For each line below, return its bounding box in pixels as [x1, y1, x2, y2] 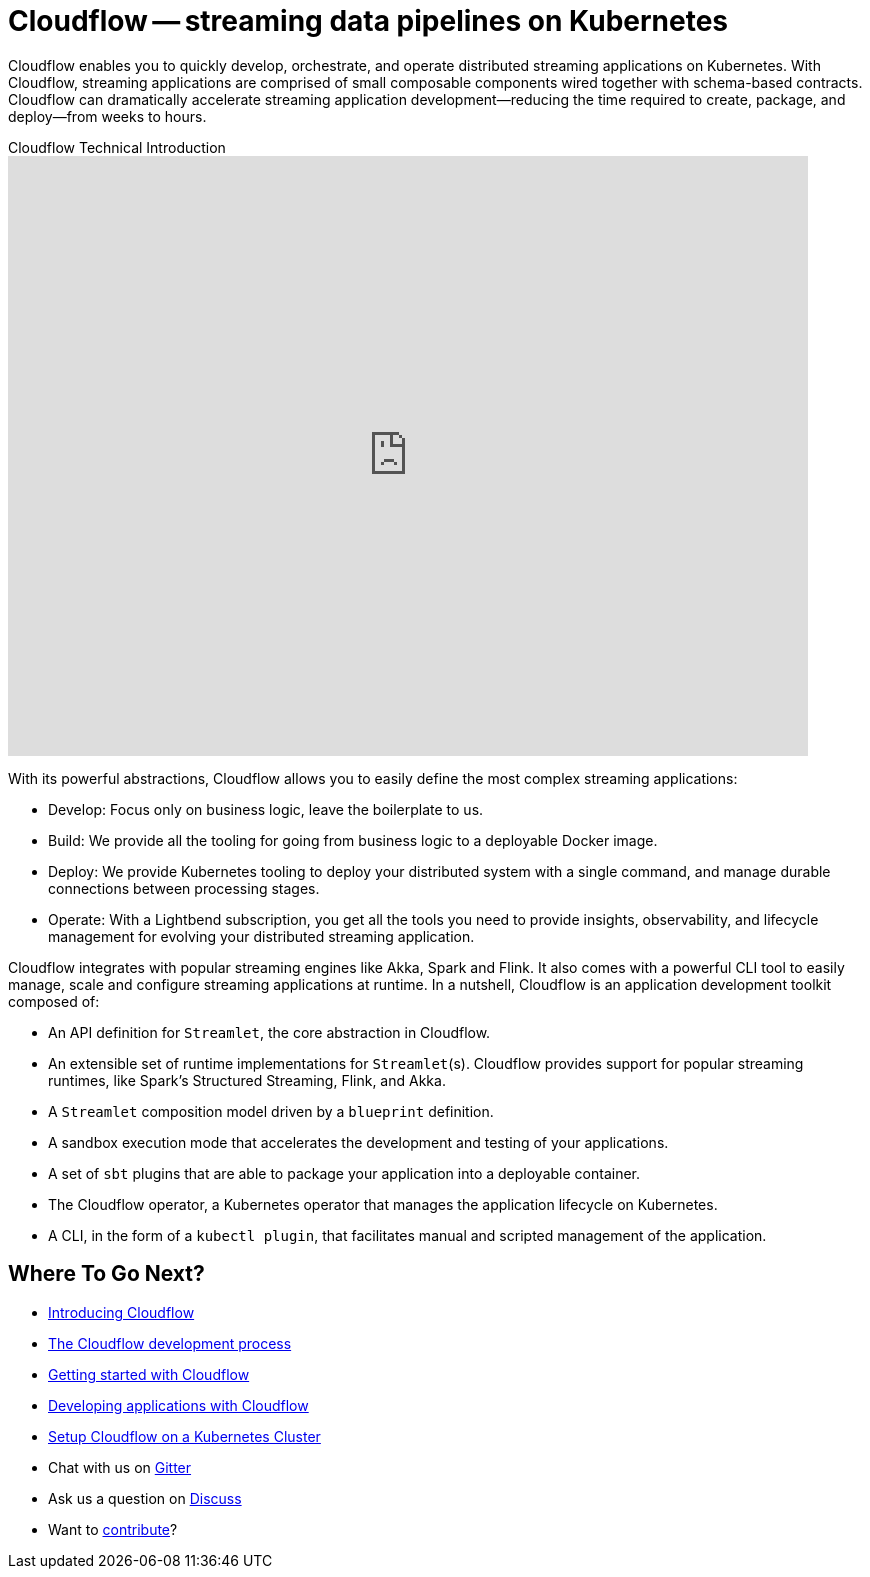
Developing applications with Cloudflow [48, 1396, 309, 1414]
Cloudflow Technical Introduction [8, 138, 226, 156]
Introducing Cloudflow [48, 1303, 195, 1321]
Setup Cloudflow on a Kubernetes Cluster [48, 1427, 321, 1445]
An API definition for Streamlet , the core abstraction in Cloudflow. [48, 1023, 491, 1041]
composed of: [8, 992, 100, 1010]
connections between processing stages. [48, 879, 320, 897]
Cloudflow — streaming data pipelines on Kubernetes [8, 4, 729, 38]
